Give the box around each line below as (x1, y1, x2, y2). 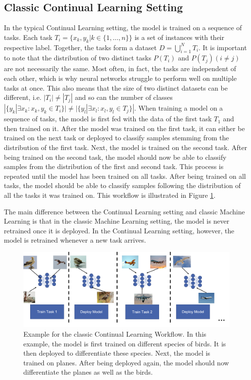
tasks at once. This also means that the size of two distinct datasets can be (4, 82, 228, 93)
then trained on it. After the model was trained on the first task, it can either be (4, 123, 245, 133)
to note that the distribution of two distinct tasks (4, 53, 151, 63)
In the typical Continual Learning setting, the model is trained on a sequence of (4, 22, 242, 33)
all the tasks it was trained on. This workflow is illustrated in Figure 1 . (4, 190, 215, 200)
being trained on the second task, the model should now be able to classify (4, 152, 227, 162)
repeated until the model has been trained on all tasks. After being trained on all (4, 171, 246, 181)
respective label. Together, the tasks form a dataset (4, 42, 157, 52)
